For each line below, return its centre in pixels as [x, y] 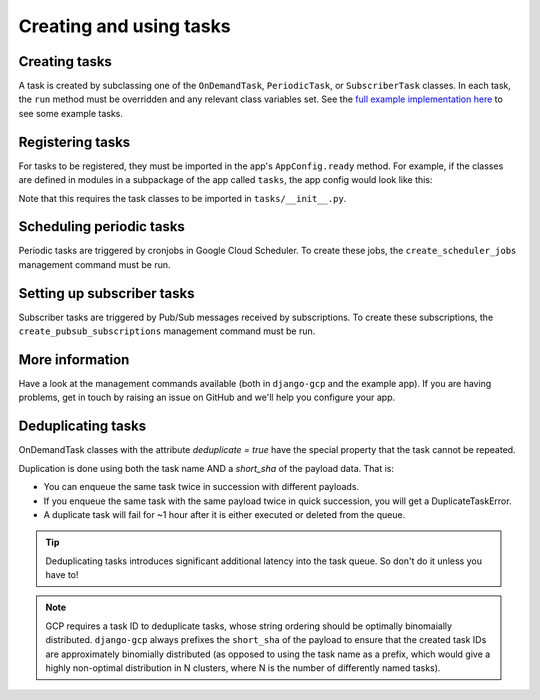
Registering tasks [74, 141]
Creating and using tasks [124, 26]
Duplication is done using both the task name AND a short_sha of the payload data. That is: [206, 468]
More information [74, 359]
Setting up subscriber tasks [106, 293]
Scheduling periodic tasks [101, 226]
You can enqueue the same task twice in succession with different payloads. [201, 487]
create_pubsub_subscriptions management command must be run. [167, 331]
